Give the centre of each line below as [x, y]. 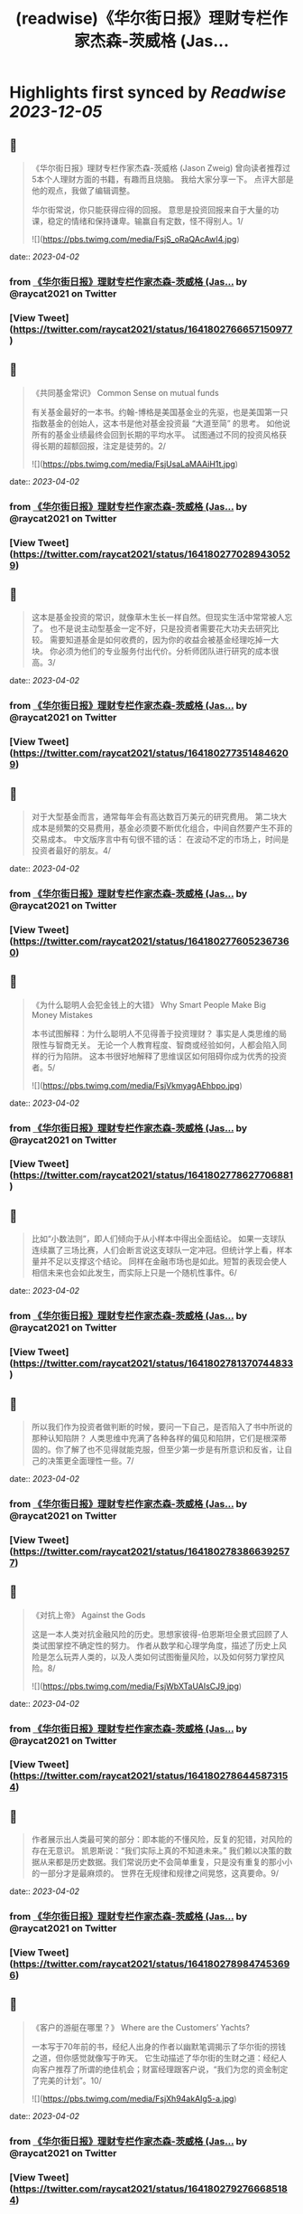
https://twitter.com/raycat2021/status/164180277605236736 [151, 941]
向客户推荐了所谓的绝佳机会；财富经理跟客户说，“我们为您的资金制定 [160, 2069]
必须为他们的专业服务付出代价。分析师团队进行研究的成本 [164, 651]
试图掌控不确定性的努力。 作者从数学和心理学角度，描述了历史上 [159, 1645]
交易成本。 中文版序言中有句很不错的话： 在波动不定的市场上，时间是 [160, 839]
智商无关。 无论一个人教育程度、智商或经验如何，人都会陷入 [167, 1044]
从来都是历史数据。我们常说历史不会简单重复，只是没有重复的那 [158, 1862]
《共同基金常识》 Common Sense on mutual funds [125, 392]
